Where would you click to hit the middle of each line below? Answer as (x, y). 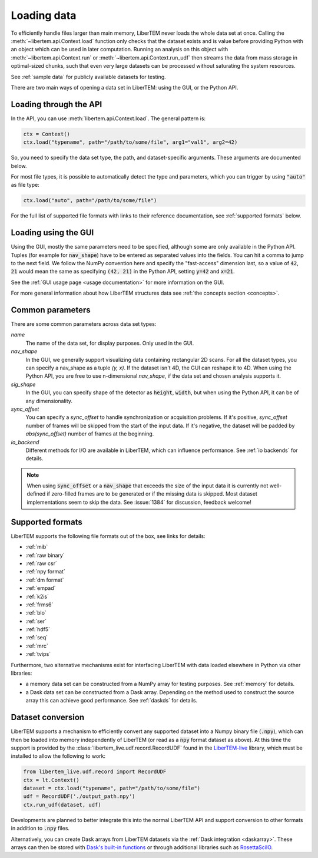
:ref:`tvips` (38, 654)
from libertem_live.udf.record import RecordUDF (95, 772)
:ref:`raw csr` (41, 563)
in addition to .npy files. (40, 829)
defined (36, 494)
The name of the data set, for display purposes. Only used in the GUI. (110, 343)
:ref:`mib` (37, 547)
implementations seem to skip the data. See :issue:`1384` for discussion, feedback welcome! (139, 502)
